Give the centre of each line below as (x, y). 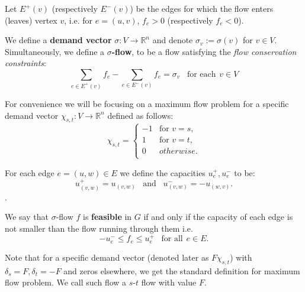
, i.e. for (78, 20)
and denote (173, 40)
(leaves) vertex (31, 20)
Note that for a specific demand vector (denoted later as (107, 257)
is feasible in (107, 217)
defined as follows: (140, 115)
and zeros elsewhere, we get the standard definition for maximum (182, 270)
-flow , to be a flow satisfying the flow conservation (204, 51)
